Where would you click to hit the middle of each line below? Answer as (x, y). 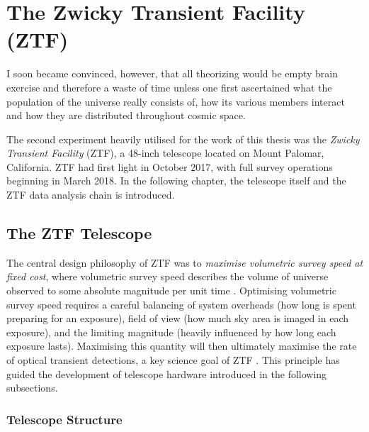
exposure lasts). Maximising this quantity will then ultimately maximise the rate (182, 346)
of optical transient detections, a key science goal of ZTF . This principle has (173, 360)
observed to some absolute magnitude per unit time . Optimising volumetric (171, 290)
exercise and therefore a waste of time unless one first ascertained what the (169, 87)
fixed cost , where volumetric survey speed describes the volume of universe (168, 276)
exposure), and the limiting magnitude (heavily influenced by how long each (171, 332)
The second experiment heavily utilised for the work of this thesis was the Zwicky (183, 139)
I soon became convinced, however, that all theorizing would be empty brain (172, 73)
